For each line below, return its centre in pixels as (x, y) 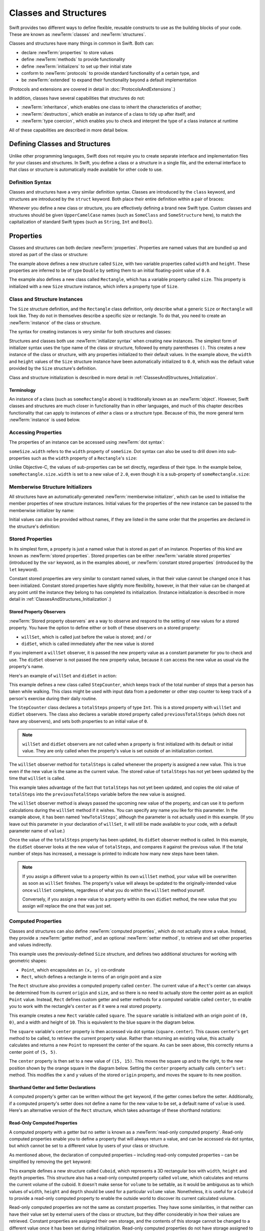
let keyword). (24, 569)
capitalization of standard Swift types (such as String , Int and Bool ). (81, 222)
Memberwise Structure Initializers (51, 486)
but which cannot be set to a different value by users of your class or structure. (89, 1146)
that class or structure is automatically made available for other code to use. (86, 169)
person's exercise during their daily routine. (53, 698)
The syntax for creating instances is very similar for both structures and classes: (90, 332)
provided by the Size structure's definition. (53, 368)
